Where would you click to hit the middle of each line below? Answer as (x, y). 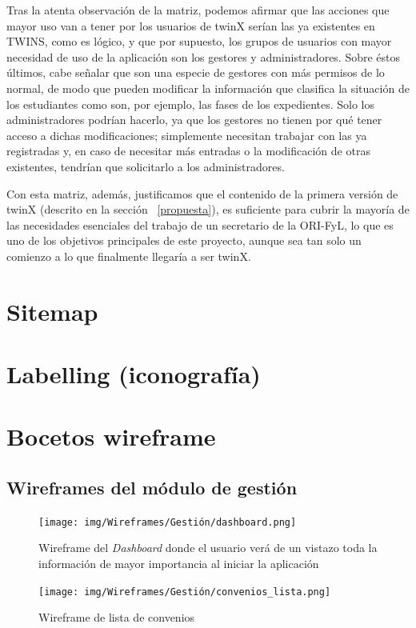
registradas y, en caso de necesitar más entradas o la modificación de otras (188, 151)
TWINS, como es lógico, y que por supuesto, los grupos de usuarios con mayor (199, 41)
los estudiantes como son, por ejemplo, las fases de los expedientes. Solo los (191, 104)
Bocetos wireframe (111, 436)
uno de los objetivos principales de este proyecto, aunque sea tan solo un (184, 240)
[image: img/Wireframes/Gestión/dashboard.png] (168, 522)
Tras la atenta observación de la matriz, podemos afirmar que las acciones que (198, 10)
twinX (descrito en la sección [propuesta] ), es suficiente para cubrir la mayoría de (208, 209)
